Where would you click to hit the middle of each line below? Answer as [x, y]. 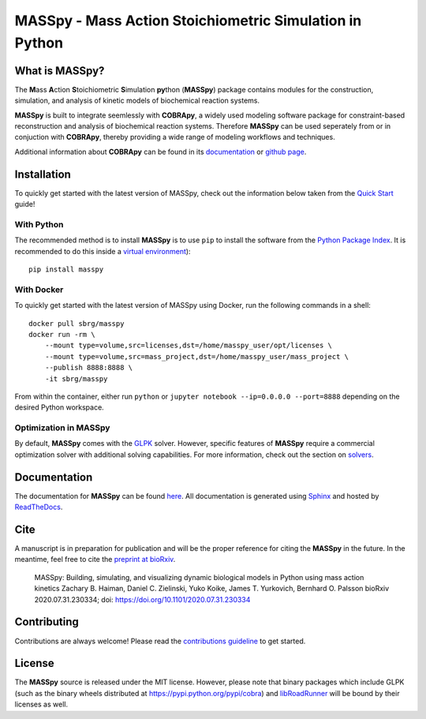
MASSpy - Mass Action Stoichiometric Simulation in [188, 21]
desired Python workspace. [59, 407]
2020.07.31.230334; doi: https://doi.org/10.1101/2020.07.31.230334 [142, 599]
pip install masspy [66, 270]
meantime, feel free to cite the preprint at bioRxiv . [95, 560]
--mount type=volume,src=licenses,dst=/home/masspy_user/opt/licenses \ [189, 346]
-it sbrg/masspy [76, 378]
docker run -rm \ [62, 334]
